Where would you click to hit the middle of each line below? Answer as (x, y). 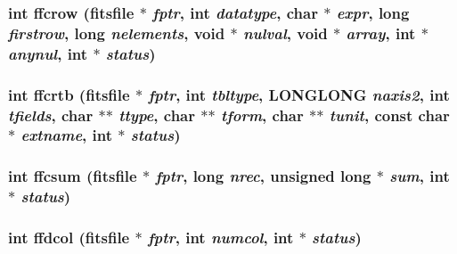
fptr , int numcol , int (220, 238)
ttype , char (157, 115)
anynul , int (48, 53)
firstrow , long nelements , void (117, 33)
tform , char (262, 115)
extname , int (67, 135)
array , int (381, 33)
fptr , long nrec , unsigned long (263, 176)
